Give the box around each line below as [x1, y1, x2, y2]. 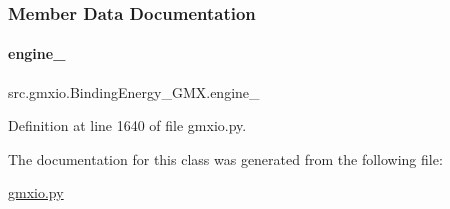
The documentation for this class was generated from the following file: [8, 148, 443, 169]
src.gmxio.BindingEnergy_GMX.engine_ [8, 81, 260, 102]
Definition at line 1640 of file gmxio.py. [8, 115, 247, 136]
